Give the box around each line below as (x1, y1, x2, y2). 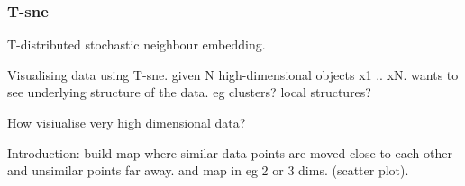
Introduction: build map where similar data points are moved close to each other (7, 143, 452, 162)
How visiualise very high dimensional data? (7, 113, 246, 131)
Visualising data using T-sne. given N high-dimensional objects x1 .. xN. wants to (7, 65, 459, 84)
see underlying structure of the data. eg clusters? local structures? (7, 83, 371, 102)
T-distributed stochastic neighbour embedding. (7, 35, 266, 54)
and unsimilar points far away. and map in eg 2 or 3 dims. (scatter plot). (7, 161, 409, 180)
